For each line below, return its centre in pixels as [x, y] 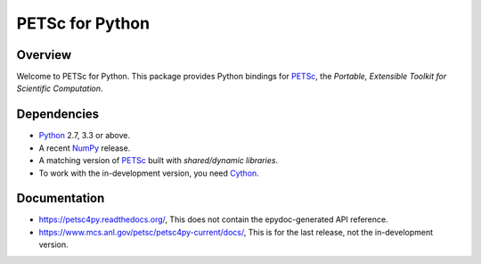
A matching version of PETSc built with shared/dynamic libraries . [159, 161]
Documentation [61, 198]
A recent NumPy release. [85, 148]
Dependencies [58, 115]
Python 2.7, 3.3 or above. [85, 136]
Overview [44, 55]
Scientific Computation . [60, 88]
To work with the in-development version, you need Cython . [149, 173]
